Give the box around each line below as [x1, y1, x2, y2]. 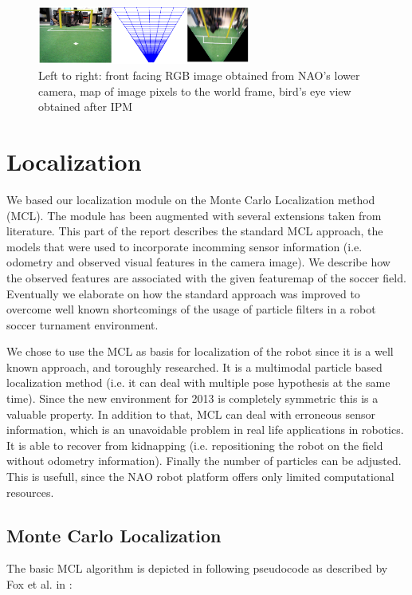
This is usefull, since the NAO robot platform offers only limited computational [6, 468, 394, 485]
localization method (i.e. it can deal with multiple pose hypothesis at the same [6, 374, 390, 391]
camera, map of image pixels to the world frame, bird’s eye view [38, 82, 351, 99]
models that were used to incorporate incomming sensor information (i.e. [6, 238, 363, 254]
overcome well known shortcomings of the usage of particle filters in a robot [6, 301, 376, 317]
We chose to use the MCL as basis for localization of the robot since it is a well [6, 343, 394, 360]
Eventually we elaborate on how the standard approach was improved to [6, 285, 360, 301]
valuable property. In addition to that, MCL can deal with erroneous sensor [6, 405, 376, 422]
